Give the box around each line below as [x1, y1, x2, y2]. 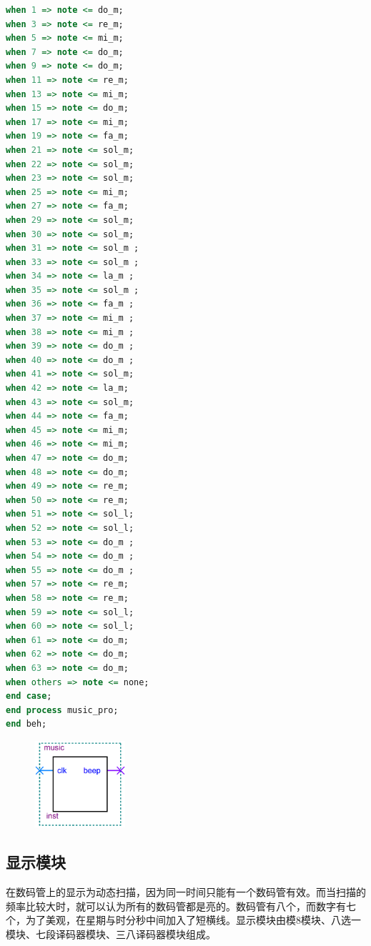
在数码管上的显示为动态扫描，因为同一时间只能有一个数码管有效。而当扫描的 [6, 885, 366, 900]
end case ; [6, 691, 52, 702]
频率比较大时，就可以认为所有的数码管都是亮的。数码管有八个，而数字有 [6, 898, 346, 913]
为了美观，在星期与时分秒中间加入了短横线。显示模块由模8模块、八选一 [25, 912, 361, 927]
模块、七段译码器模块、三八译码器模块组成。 [6, 926, 216, 941]
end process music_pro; [6, 704, 119, 715]
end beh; [6, 719, 47, 730]
